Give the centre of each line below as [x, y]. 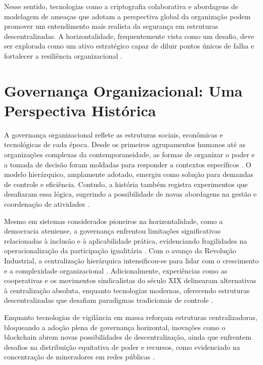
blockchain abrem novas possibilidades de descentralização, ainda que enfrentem [128, 337]
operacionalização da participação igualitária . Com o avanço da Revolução [120, 250]
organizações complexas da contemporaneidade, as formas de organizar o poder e [129, 154]
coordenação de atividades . [47, 204]
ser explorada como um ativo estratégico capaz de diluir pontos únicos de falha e [129, 46]
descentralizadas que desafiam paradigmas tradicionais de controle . [109, 300]
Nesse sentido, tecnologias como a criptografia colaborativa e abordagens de [121, 6]
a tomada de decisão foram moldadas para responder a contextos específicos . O [128, 164]
